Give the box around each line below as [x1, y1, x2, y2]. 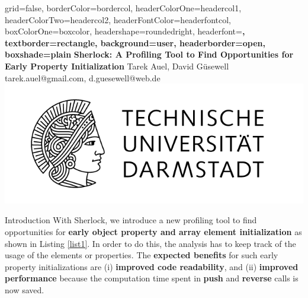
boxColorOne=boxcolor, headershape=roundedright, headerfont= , [5, 25, 245, 37]
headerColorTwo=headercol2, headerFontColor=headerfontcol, [5, 13, 231, 26]
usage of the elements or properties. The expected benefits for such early [5, 249, 278, 261]
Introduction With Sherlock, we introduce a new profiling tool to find [5, 214, 257, 226]
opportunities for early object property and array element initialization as [5, 225, 302, 237]
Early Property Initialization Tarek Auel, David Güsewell [5, 59, 229, 72]
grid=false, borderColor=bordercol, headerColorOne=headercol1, [5, 2, 242, 14]
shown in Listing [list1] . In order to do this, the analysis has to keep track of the [5, 237, 296, 249]
